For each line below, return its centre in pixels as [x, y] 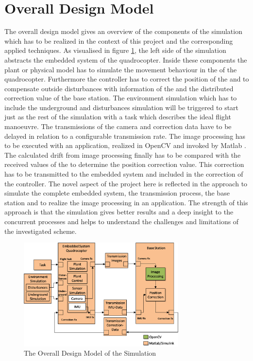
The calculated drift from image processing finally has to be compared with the [123, 155]
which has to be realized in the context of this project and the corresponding [119, 41]
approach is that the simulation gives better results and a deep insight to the [119, 212]
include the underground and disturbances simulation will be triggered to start [122, 107]
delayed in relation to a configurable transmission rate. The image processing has [125, 136]
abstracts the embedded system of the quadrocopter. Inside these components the [126, 59]
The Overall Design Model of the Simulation [90, 353]
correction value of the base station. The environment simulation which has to [121, 98]
